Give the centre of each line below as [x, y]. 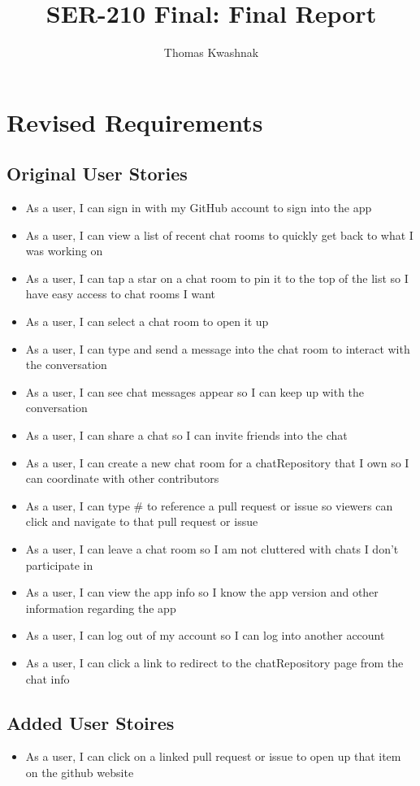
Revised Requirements [135, 122]
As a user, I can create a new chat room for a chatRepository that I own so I [217, 462]
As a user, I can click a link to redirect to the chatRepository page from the [214, 662]
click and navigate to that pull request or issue [142, 521]
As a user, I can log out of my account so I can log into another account [205, 635]
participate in [59, 565]
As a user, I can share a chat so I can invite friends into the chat [186, 435]
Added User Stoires [91, 722]
